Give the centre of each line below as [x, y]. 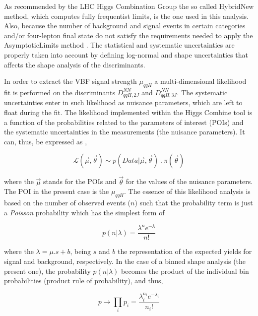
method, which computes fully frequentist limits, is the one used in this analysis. [126, 16]
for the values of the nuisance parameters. [189, 181]
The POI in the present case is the [57, 191]
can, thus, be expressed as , [46, 141]
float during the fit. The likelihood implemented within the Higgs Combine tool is [128, 112]
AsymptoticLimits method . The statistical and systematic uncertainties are [119, 45]
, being [81, 251]
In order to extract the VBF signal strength [70, 81]
